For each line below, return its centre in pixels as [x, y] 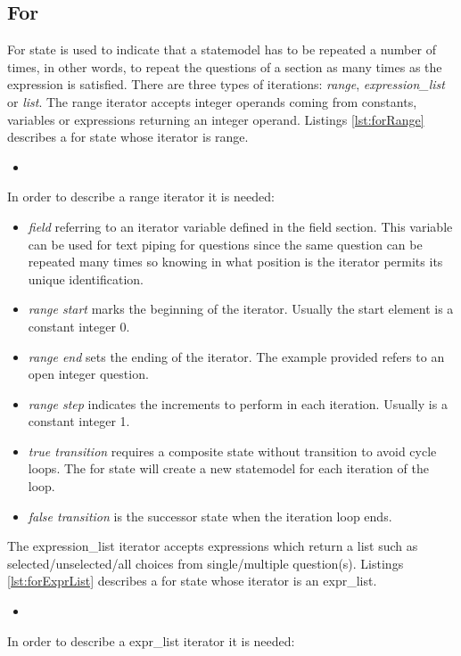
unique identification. [86, 279]
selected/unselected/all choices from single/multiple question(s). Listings [206, 563]
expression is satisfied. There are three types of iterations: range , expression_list [226, 84]
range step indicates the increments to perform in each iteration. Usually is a [238, 403]
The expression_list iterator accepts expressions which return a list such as [213, 546]
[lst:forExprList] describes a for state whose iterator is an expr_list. [192, 581]
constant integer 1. [79, 421]
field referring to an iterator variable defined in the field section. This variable [240, 226]
